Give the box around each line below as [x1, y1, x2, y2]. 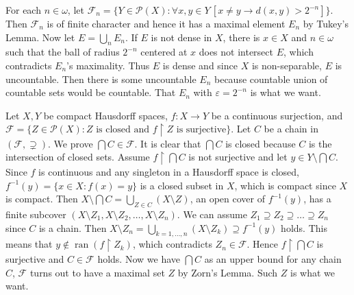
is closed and [96, 125, 150, 135]
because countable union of [214, 71, 328, 86]
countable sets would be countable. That [5, 85, 176, 99]
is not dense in [151, 29, 212, 44]
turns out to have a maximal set [29, 265, 165, 279]
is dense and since [162, 58, 238, 72]
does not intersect [199, 45, 273, 59]
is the [308, 136, 332, 150]
